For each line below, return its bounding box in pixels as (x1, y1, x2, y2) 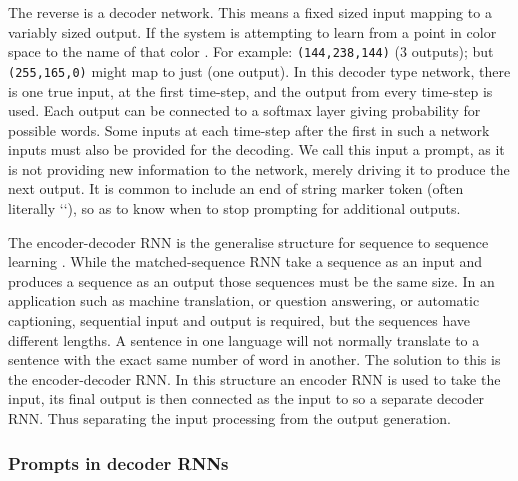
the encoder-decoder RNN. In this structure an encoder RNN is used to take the (8, 368, 501, 389)
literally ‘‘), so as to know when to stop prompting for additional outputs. (8, 198, 461, 219)
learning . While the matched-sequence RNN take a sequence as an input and (8, 251, 483, 272)
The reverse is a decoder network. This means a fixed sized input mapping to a (8, 2, 492, 22)
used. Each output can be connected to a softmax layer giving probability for (8, 100, 481, 121)
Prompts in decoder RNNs (8, 450, 229, 475)
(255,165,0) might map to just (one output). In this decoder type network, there (8, 60, 511, 81)
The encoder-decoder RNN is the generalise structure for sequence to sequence (8, 231, 489, 252)
